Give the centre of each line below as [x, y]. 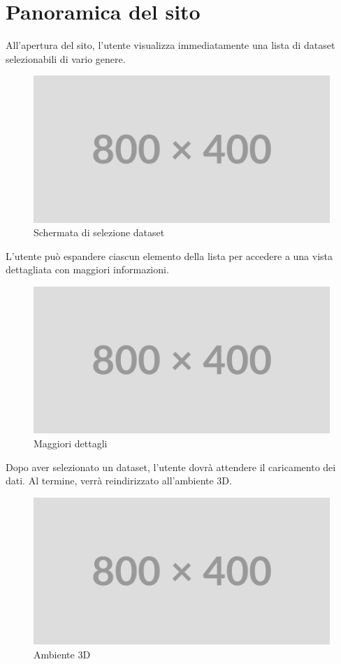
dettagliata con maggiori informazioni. [87, 269]
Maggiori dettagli [71, 443]
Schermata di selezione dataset [99, 232]
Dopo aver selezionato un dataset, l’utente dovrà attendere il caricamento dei [171, 467]
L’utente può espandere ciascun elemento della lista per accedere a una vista [169, 255]
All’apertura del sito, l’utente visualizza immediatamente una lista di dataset [170, 45]
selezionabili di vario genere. [66, 58]
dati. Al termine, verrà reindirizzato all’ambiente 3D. [119, 481]
